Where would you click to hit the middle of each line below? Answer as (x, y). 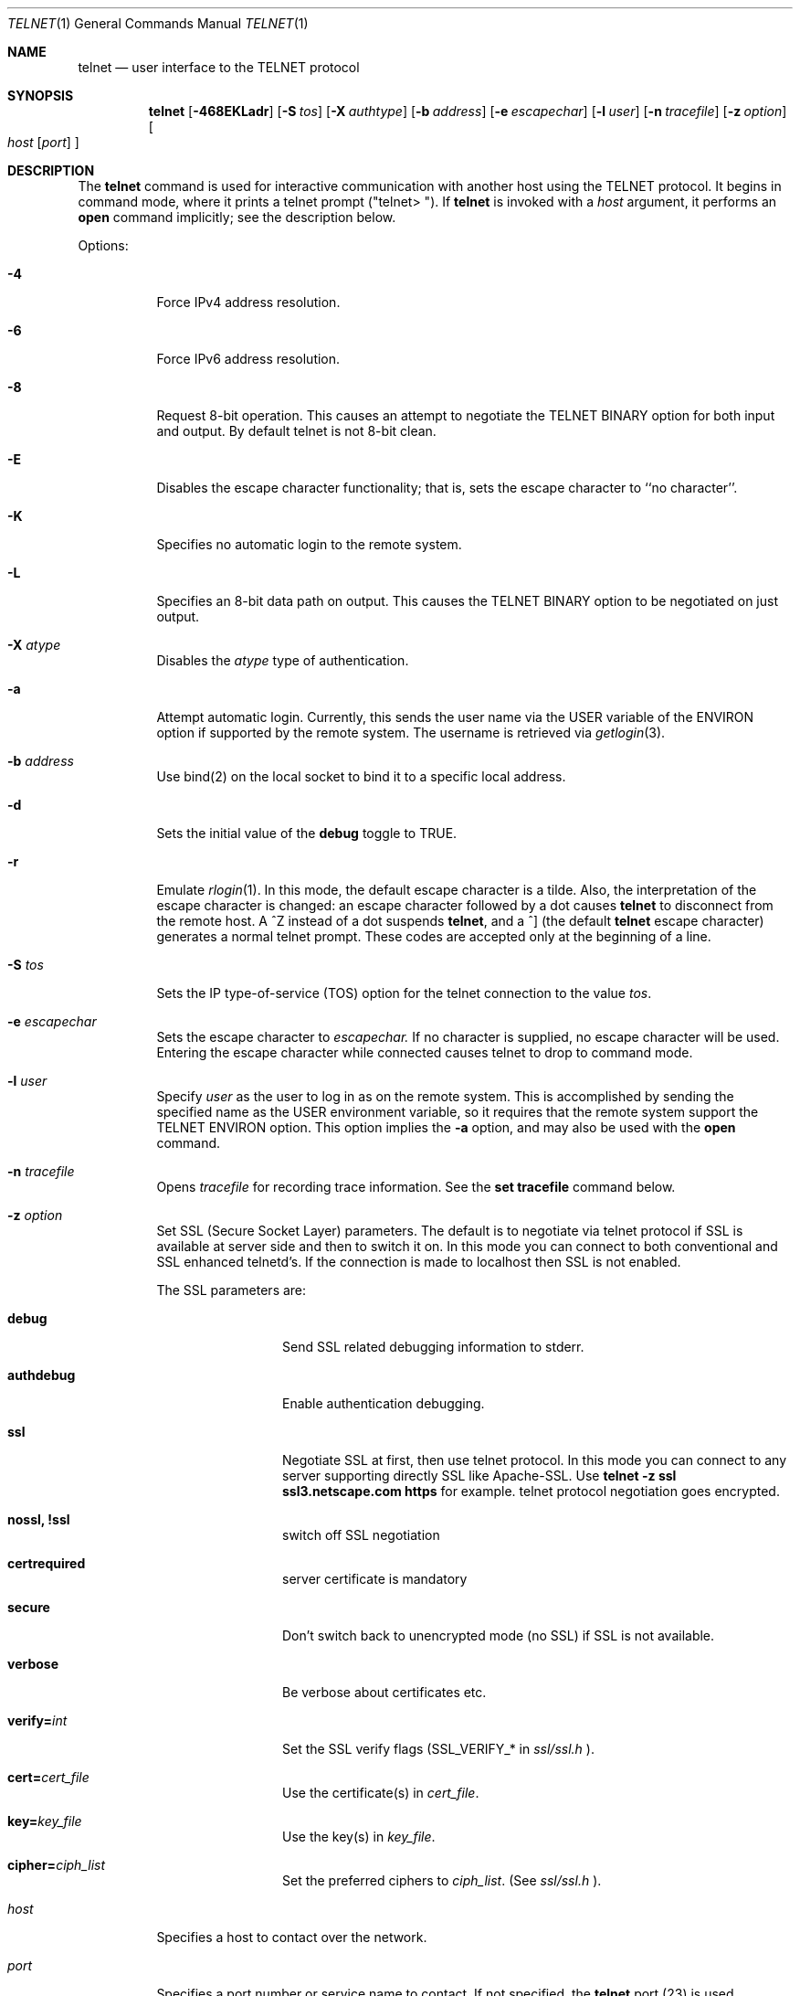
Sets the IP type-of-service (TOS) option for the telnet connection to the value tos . (404, 993)
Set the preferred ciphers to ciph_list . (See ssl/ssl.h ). (442, 1880)
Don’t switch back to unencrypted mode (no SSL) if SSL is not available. (499, 1635)
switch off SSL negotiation (361, 1535)
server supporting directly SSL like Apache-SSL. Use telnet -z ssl (479, 1476)
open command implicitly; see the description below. (237, 217)
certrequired (47, 1563)
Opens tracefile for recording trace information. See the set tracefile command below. (416, 1187)
